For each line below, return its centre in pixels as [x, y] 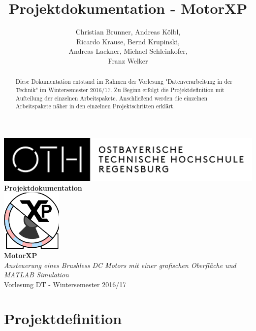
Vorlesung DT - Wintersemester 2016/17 [65, 284]
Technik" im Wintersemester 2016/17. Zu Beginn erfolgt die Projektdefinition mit [120, 89]
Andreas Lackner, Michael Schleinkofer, [128, 51]
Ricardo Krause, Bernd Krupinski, [128, 41]
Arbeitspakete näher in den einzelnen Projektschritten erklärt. [95, 106]
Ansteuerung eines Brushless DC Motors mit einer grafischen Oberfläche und [120, 265]
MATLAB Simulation [36, 275]
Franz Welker [128, 60]
